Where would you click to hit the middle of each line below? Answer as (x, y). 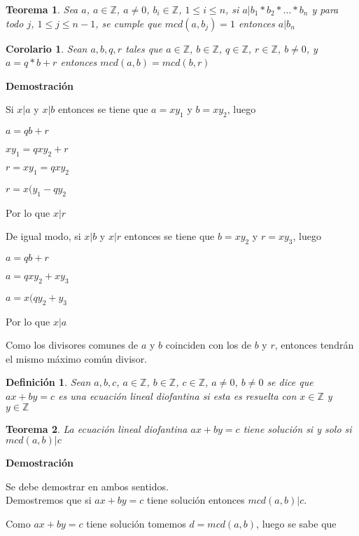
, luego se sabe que (296, 523)
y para (325, 9)
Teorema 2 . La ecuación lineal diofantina (97, 428)
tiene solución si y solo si (297, 428)
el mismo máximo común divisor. (77, 358)
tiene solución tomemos (136, 523)
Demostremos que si (49, 500)
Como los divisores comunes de (72, 345)
